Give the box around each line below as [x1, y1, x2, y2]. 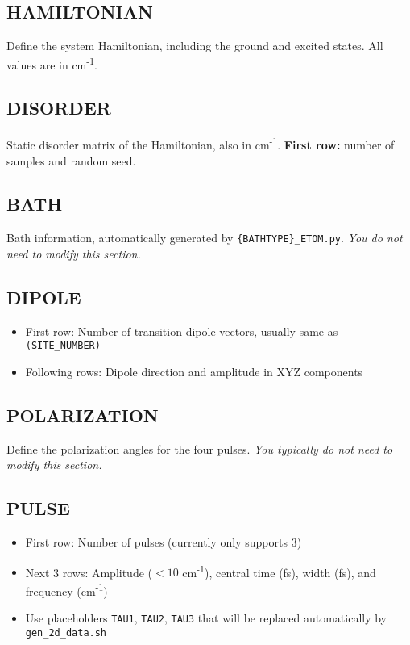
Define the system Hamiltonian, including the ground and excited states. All [6, 37, 383, 54]
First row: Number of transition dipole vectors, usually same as [25, 322, 338, 339]
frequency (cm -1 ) [25, 580, 108, 599]
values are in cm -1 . [6, 53, 97, 73]
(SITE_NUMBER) [25, 340, 101, 352]
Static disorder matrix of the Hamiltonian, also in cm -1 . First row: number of [6, 134, 395, 153]
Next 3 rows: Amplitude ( [25, 563, 153, 580]
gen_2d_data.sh [25, 626, 107, 639]
